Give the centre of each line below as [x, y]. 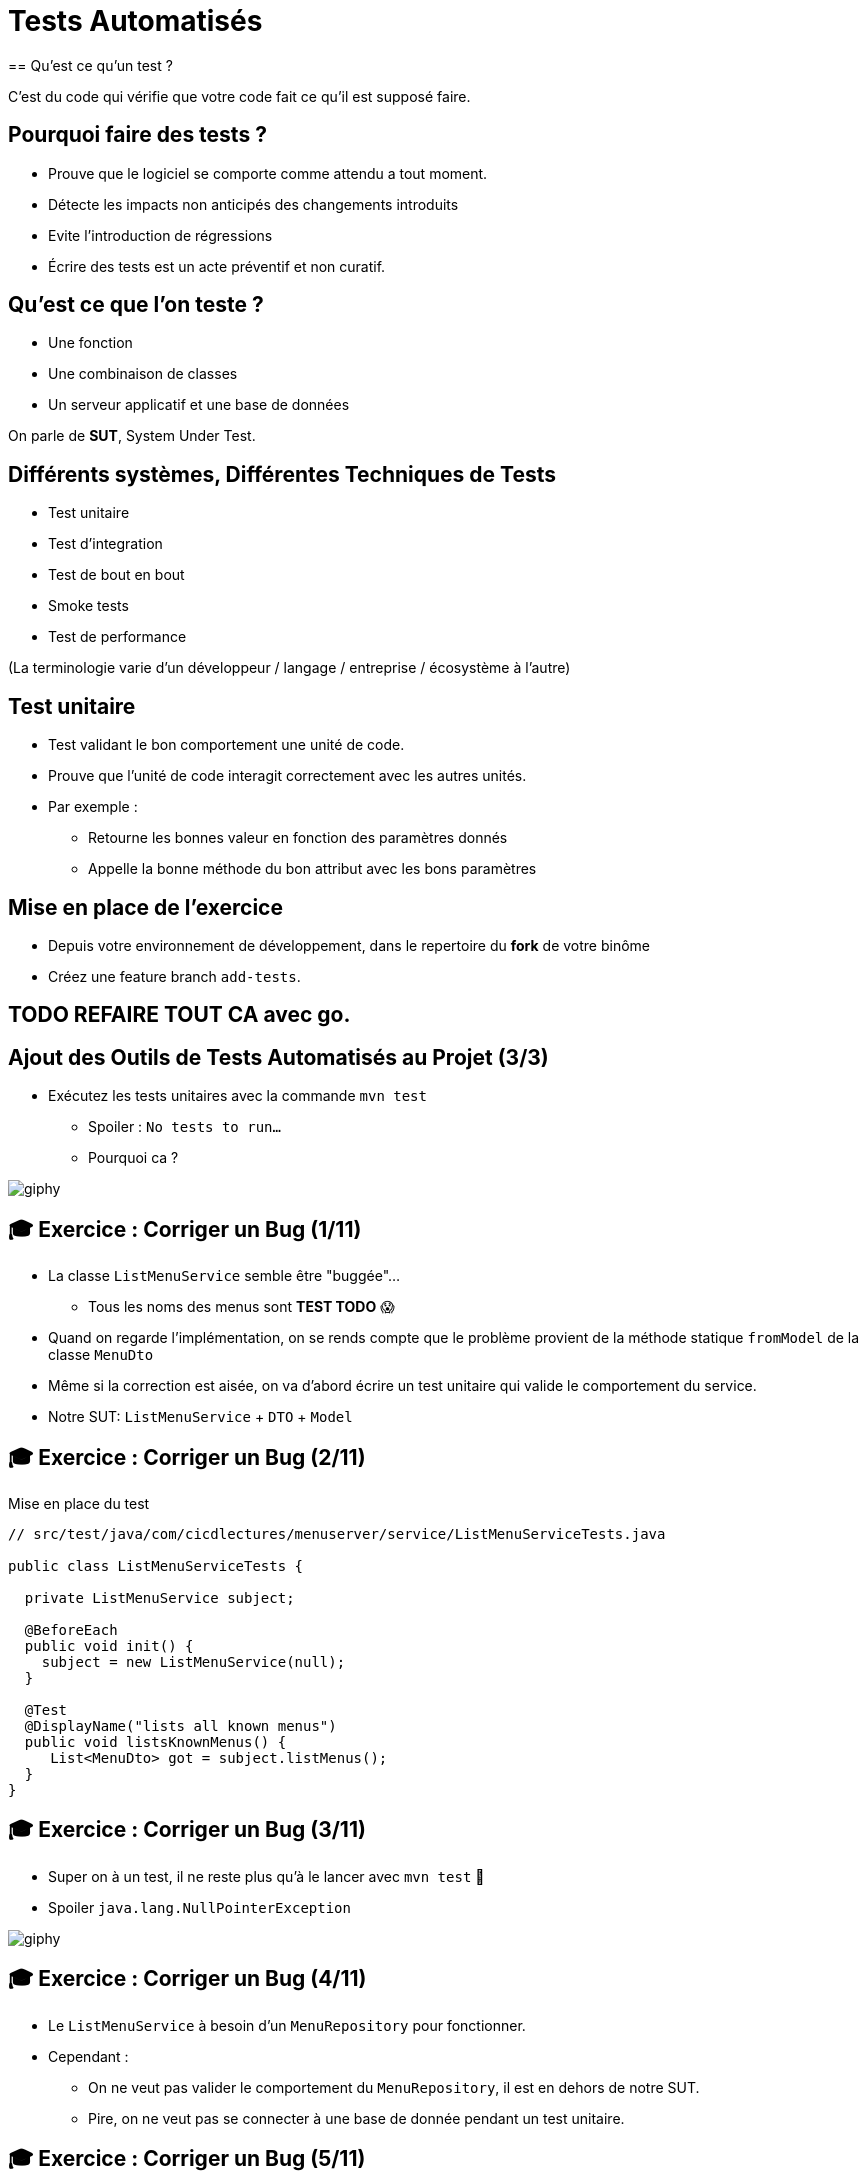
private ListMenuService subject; [159, 1597]
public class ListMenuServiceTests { [156, 1565]
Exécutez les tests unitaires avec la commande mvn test [237, 1096]
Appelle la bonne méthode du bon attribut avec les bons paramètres [312, 869]
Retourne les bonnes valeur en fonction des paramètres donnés [298, 838]
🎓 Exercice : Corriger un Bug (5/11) [187, 2159]
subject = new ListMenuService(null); [193, 1661]
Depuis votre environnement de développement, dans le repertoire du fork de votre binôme [349, 945]
